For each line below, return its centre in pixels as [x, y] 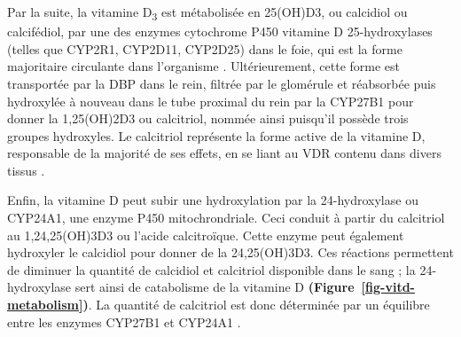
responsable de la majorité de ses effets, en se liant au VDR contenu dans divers [224, 153]
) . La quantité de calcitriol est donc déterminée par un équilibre [256, 305]
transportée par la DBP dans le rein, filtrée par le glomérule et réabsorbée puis [222, 83]
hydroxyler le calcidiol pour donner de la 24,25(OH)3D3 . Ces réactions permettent [230, 252]
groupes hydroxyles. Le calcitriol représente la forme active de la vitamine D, [216, 135]
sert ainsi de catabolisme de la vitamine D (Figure [215, 287]
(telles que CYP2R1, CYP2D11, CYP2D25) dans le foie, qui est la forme [205, 48]
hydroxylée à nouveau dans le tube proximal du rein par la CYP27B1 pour [211, 101]
